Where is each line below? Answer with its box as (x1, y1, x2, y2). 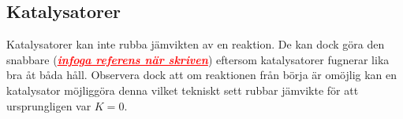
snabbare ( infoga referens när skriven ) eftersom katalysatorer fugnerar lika (6, 51, 390, 67)
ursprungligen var (6, 97, 91, 114)
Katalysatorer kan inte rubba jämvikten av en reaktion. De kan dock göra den (6, 36, 385, 52)
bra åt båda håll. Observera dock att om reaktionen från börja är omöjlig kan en (6, 67, 397, 83)
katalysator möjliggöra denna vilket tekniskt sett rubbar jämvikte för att (6, 81, 359, 98)
